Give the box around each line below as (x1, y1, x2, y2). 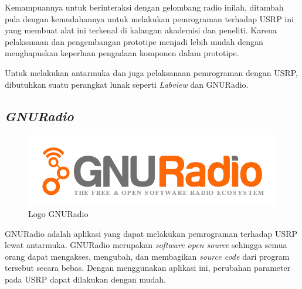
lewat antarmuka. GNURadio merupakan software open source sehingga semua (5, 239, 287, 251)
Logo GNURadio (28, 208, 89, 220)
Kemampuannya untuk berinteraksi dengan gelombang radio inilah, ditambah (5, 1, 284, 13)
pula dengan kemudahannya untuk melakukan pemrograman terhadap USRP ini (5, 12, 294, 25)
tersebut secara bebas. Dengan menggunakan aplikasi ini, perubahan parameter (5, 262, 291, 274)
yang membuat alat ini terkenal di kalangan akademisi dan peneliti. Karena (5, 24, 277, 36)
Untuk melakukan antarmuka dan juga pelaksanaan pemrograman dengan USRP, (5, 66, 298, 78)
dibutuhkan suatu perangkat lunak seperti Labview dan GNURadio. (5, 78, 249, 90)
